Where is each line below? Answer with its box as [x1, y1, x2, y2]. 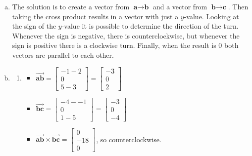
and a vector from [152, 1, 207, 11]
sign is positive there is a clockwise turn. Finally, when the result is [12, 40, 216, 50]
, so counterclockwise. [96, 134, 161, 144]
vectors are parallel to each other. [12, 49, 114, 60]
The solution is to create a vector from [12, 1, 130, 11]
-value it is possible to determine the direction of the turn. [61, 21, 239, 31]
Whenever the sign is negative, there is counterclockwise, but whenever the [12, 30, 240, 40]
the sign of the [12, 21, 56, 31]
